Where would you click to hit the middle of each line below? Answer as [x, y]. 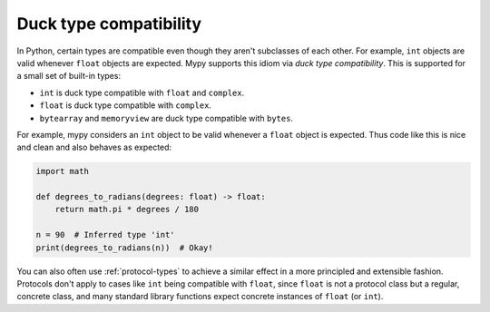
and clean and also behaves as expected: [94, 147]
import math [63, 171]
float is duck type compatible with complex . [126, 105]
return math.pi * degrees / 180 [127, 210]
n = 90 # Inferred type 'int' [106, 235]
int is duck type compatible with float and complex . [142, 93]
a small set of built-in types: [69, 76]
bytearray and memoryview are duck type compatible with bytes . [167, 118]
